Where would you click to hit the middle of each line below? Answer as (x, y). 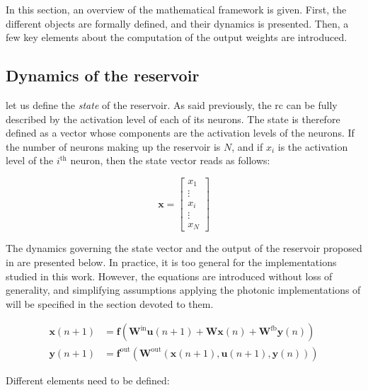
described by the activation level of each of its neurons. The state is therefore (173, 119)
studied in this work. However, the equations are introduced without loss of (169, 276)
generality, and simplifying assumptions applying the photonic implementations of (183, 290)
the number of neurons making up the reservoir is (113, 146)
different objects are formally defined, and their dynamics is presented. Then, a (177, 23)
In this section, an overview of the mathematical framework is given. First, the (176, 9)
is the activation (313, 146)
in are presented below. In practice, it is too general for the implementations (171, 262)
